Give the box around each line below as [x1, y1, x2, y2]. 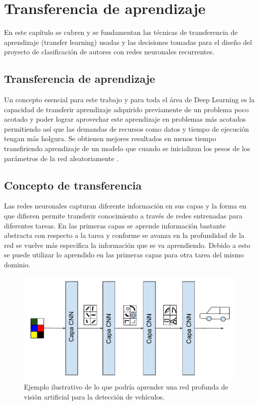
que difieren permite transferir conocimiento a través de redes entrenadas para [4, 210, 243, 221]
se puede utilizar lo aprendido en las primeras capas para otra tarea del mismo [4, 249, 244, 260]
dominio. [4, 259, 30, 270]
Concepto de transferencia [4, 177, 142, 193]
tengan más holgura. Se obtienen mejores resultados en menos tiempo [4, 133, 216, 144]
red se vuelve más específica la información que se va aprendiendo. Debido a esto [4, 239, 251, 250]
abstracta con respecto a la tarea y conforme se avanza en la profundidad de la [4, 230, 245, 240]
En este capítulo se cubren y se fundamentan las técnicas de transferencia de [4, 27, 238, 37]
